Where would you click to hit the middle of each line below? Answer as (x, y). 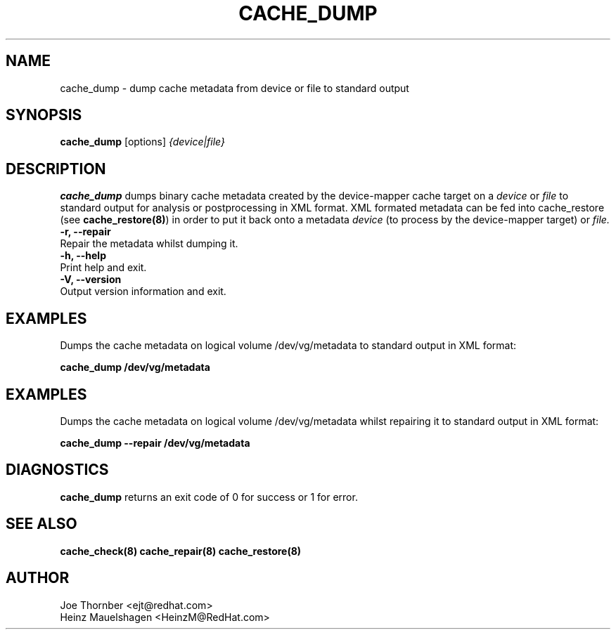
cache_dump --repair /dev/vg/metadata (155, 443)
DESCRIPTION (56, 169)
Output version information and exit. (143, 292)
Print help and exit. (103, 268)
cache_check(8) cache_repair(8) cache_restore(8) (181, 551)
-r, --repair (85, 232)
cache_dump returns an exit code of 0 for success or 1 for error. (209, 497)
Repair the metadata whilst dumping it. (149, 244)
